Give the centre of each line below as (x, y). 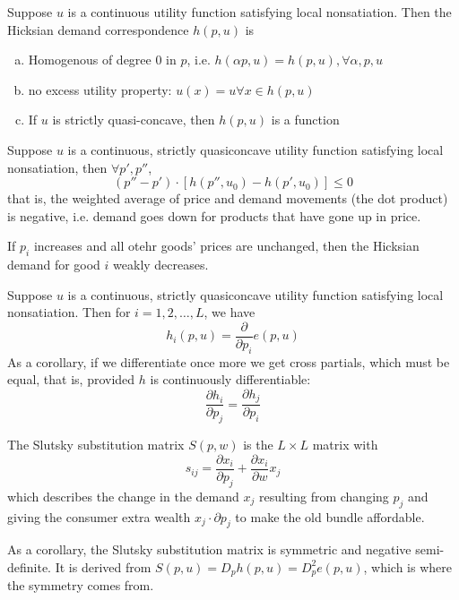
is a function (305, 120)
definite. (30, 566)
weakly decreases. (161, 265)
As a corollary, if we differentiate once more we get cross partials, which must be (229, 361)
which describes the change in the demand (123, 496)
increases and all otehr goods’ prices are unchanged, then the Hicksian (226, 246)
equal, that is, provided (71, 379)
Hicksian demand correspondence (98, 29)
